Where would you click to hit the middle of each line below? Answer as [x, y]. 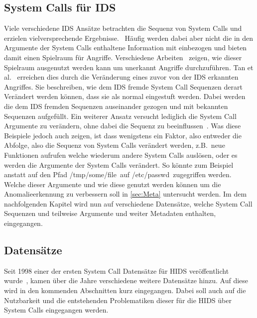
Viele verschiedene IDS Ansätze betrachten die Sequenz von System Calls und [123, 28]
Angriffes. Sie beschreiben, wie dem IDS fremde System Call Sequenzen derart [123, 86]
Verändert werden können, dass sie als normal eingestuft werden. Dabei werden [125, 96]
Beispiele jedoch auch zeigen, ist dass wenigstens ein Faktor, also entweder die [123, 135]
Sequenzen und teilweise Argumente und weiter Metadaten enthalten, [110, 213]
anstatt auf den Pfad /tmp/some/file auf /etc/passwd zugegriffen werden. [118, 174]
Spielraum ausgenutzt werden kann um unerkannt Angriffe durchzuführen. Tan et [129, 67]
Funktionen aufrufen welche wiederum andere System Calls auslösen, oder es [121, 155]
